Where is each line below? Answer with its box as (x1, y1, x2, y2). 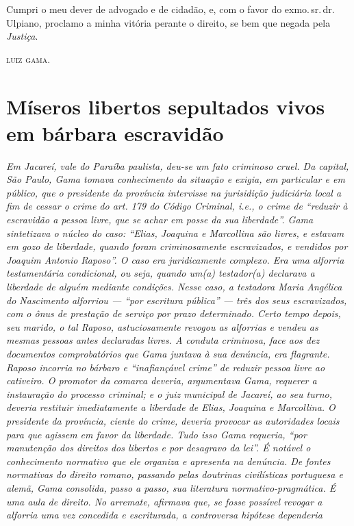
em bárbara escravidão (6, 118, 224, 147)
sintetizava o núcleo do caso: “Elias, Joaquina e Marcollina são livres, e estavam (6, 225, 344, 240)
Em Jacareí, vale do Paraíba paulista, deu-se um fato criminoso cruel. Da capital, (6, 158, 349, 173)
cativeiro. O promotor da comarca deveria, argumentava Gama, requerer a (6, 373, 317, 388)
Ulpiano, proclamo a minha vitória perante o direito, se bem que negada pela (6, 15, 331, 29)
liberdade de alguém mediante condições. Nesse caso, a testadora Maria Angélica (6, 279, 342, 294)
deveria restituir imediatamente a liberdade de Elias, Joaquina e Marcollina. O (6, 400, 336, 414)
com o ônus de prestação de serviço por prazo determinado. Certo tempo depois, (6, 306, 341, 321)
